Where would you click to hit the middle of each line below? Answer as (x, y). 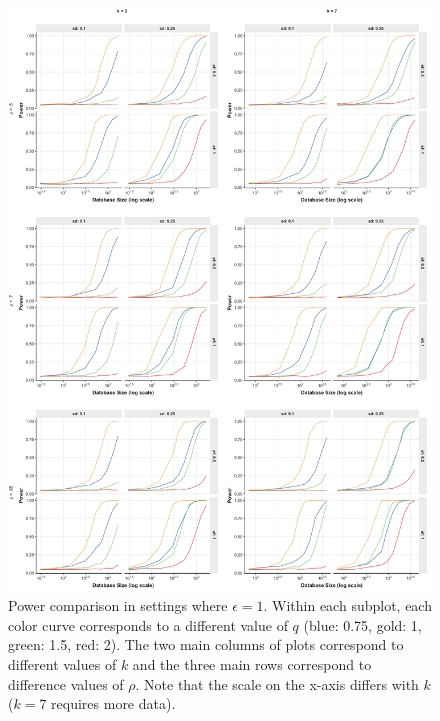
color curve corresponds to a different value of (148, 624)
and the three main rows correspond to (252, 663)
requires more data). (113, 703)
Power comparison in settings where (118, 605)
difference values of (66, 683)
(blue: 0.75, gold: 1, (362, 624)
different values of (62, 663)
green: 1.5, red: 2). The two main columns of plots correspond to (206, 644)
